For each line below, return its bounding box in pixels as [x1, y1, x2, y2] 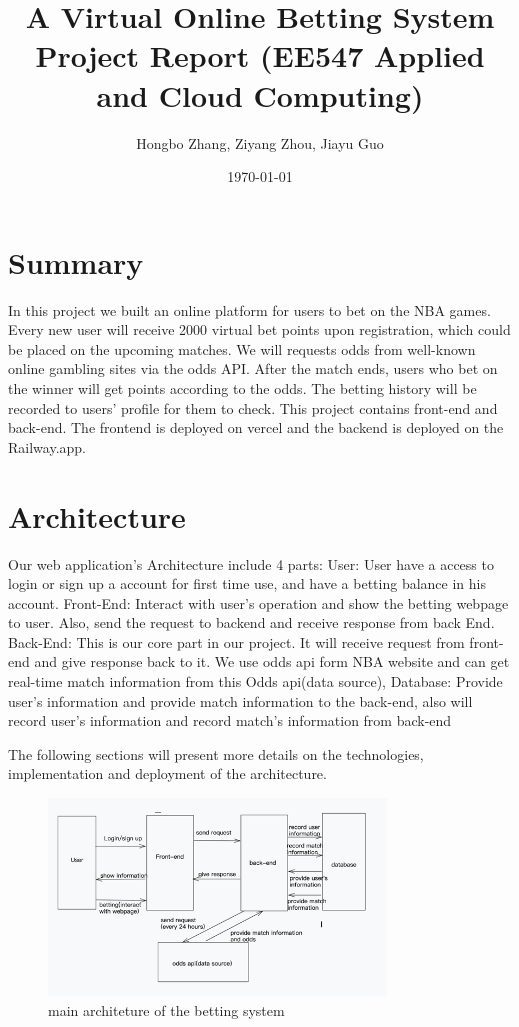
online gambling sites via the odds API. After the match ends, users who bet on [8, 358, 498, 379]
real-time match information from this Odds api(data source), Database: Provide [8, 671, 503, 692]
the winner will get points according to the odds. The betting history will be [8, 378, 477, 398]
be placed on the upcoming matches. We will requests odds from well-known [8, 338, 476, 359]
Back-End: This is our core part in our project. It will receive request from [8, 631, 465, 652]
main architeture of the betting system [48, 1000, 285, 1021]
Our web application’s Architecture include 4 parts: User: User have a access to [8, 553, 494, 574]
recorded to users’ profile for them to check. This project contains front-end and [8, 397, 498, 418]
